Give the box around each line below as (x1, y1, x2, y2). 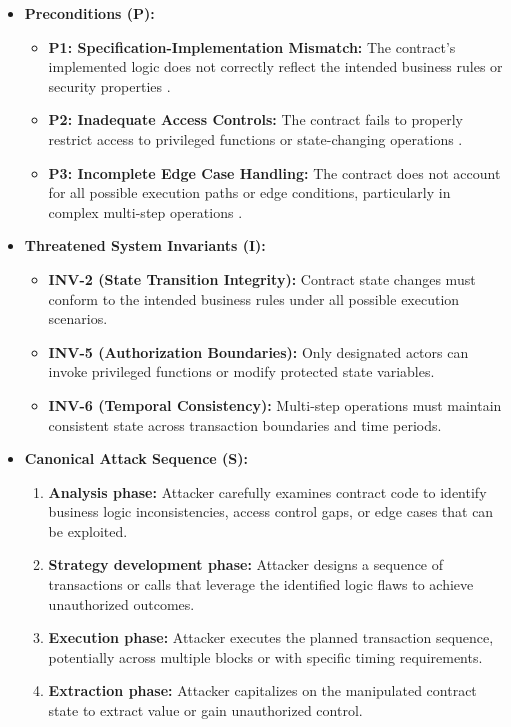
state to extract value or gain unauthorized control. (48, 700, 363, 721)
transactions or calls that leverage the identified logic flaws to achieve (48, 574, 474, 595)
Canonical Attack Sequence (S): (24, 448, 249, 469)
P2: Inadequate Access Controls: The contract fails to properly (48, 109, 463, 130)
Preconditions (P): (24, 3, 155, 23)
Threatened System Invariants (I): (24, 235, 266, 256)
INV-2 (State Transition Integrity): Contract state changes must (48, 268, 476, 289)
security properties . (48, 75, 171, 96)
